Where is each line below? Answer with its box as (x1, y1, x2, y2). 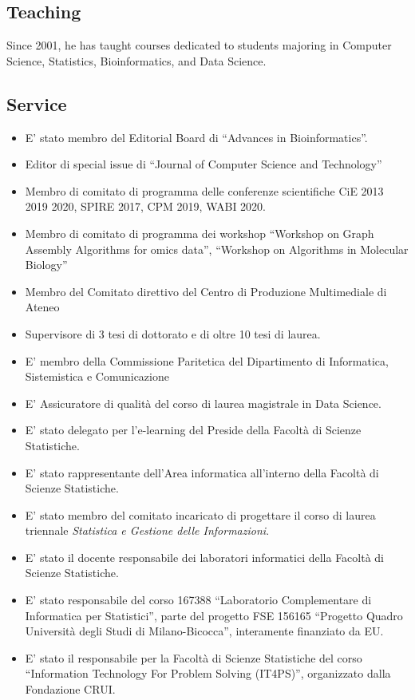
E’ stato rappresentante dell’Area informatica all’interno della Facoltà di (25, 464, 379, 481)
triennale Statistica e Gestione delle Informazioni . (25, 522, 270, 539)
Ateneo (25, 299, 60, 315)
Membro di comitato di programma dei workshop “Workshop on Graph (25, 224, 374, 241)
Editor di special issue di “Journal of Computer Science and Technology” (25, 156, 382, 172)
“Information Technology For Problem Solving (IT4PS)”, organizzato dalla (25, 665, 391, 682)
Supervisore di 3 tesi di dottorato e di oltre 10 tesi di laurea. (25, 325, 321, 342)
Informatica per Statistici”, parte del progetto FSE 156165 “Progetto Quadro (25, 607, 403, 623)
